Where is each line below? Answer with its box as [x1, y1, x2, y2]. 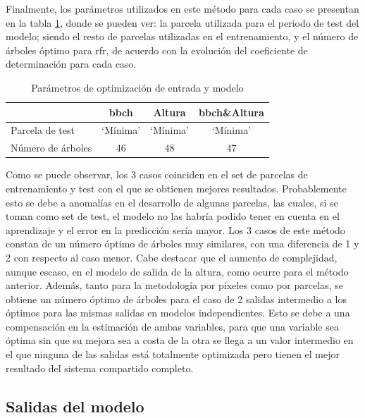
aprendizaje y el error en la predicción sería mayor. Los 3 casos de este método [6, 222, 345, 237]
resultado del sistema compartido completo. [6, 360, 194, 375]
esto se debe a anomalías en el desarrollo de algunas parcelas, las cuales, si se [6, 195, 338, 209]
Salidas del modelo [6, 395, 144, 417]
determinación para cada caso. [6, 56, 137, 71]
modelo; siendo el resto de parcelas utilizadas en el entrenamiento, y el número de [6, 29, 359, 44]
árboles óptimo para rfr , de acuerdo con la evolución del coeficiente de [6, 42, 308, 57]
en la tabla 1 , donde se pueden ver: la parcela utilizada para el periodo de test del [6, 15, 359, 30]
